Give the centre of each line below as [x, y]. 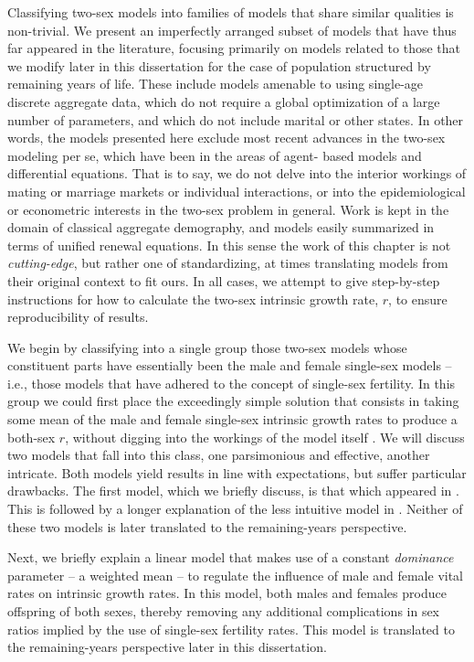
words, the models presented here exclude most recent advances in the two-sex [226, 138]
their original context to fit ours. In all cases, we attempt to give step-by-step [224, 280]
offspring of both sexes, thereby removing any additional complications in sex [224, 611]
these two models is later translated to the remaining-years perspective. [207, 526]
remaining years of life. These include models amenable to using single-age [216, 84]
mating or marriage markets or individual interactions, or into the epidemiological [237, 191]
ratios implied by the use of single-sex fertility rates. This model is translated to [231, 629]
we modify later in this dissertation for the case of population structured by [219, 65]
